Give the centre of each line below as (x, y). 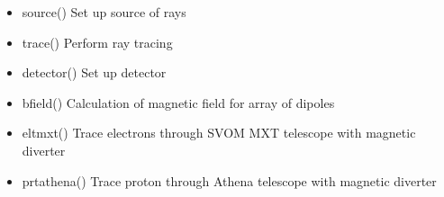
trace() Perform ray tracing (97, 42)
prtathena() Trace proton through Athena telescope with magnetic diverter (229, 180)
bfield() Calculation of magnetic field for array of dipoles (178, 102)
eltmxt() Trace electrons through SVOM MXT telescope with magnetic (219, 133)
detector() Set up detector (94, 72)
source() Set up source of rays (104, 12)
